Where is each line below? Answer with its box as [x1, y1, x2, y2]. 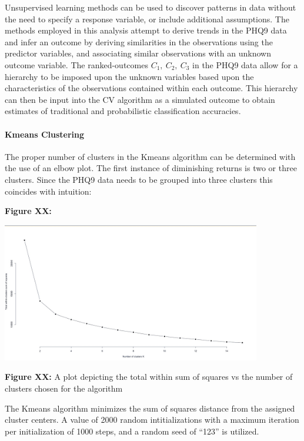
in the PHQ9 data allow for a [192, 58, 298, 71]
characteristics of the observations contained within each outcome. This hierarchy [5, 82, 298, 94]
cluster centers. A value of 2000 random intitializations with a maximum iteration [5, 413, 299, 426]
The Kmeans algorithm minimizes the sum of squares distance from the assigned [5, 402, 295, 414]
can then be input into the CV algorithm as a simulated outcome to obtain [5, 93, 275, 105]
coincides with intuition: [5, 185, 92, 197]
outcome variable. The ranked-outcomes [5, 58, 148, 71]
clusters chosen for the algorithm [5, 382, 123, 394]
